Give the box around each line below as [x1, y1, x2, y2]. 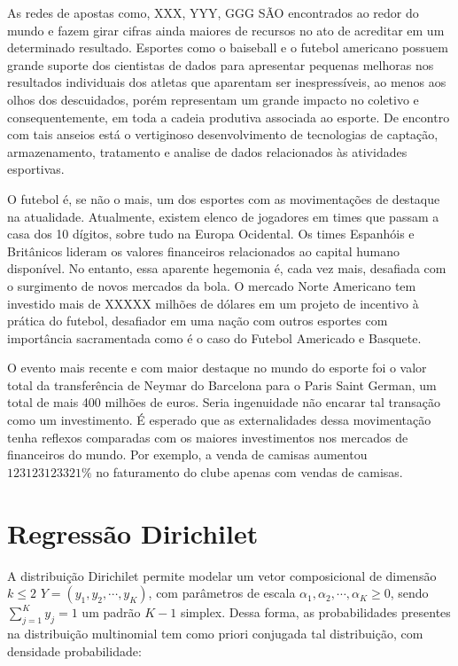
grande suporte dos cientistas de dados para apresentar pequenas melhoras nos [7, 55, 434, 74]
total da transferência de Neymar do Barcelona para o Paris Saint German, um [7, 375, 437, 394]
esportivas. [7, 160, 65, 178]
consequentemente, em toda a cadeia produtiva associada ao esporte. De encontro [7, 107, 450, 126]
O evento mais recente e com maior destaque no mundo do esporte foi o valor [7, 358, 427, 377]
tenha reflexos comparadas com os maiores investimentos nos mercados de [7, 427, 408, 446]
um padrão [82, 603, 141, 622]
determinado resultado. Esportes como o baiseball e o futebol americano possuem [7, 38, 448, 57]
